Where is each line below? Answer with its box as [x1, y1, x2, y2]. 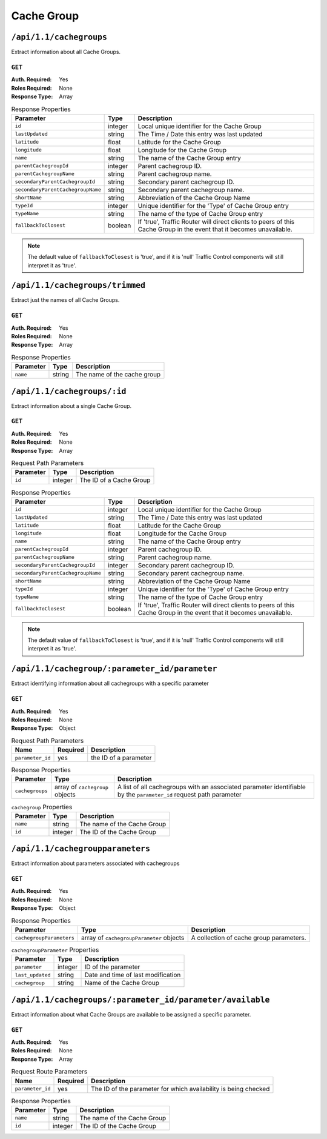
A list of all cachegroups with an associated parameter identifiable [117, 783, 306, 791]
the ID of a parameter [91, 753, 152, 762]
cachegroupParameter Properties [11, 946, 99, 954]
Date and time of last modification [84, 970, 181, 979]
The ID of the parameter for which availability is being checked [91, 1084, 270, 1093]
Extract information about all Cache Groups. [11, 48, 121, 56]
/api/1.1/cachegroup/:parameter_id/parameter [11, 664, 217, 674]
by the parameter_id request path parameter [117, 790, 242, 799]
